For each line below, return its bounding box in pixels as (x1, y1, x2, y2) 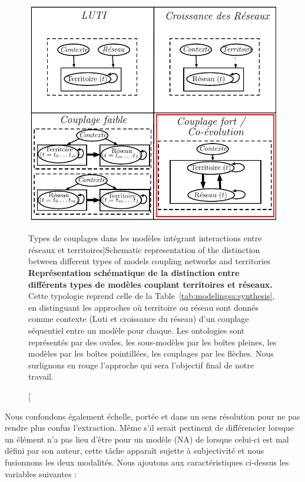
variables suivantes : (5, 467, 77, 480)
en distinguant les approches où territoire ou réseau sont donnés (28, 301, 259, 313)
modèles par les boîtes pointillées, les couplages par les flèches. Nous (28, 347, 274, 360)
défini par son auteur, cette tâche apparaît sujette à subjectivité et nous (5, 444, 264, 457)
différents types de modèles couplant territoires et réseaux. (28, 278, 273, 290)
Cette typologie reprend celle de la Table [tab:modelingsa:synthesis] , (28, 290, 275, 302)
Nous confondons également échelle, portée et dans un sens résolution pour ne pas (5, 410, 300, 422)
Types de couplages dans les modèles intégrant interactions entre (28, 232, 262, 244)
